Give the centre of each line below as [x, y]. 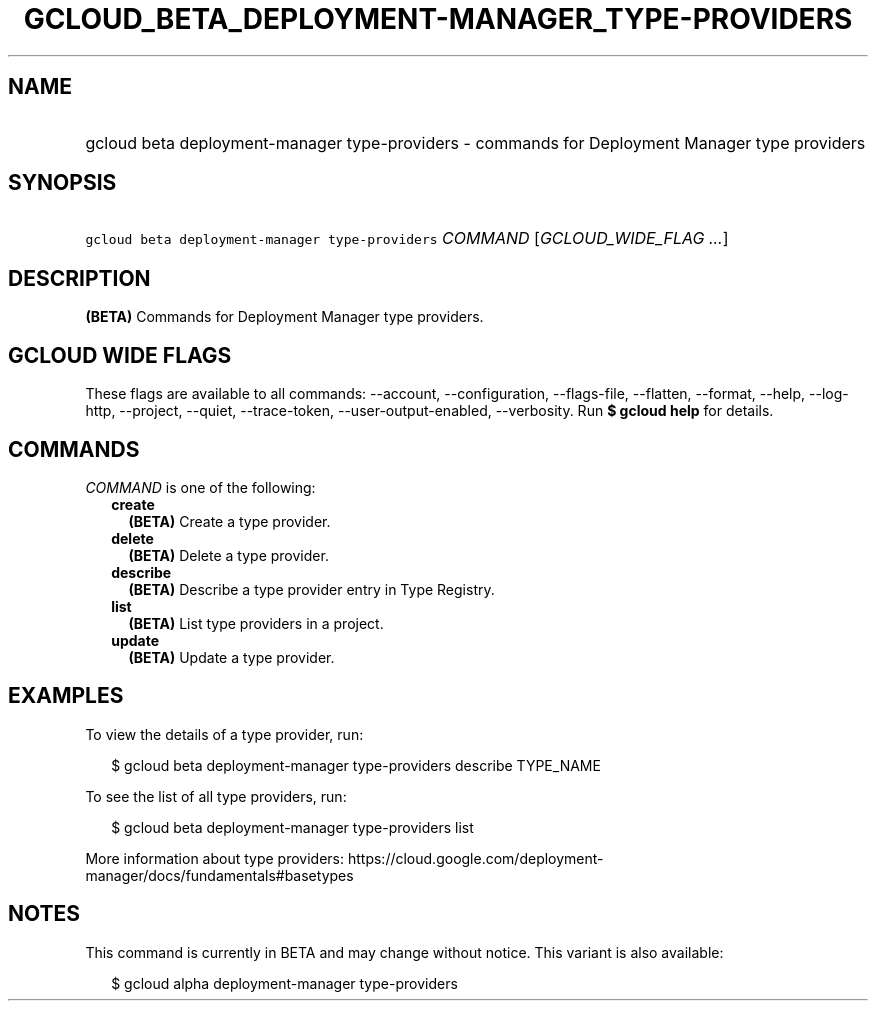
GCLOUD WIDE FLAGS [120, 355]
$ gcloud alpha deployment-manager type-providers [284, 983]
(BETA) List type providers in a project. [256, 623]
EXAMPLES [66, 696]
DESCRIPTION [79, 278]
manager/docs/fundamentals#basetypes [219, 875]
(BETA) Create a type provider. [229, 521]
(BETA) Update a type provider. [231, 657]
